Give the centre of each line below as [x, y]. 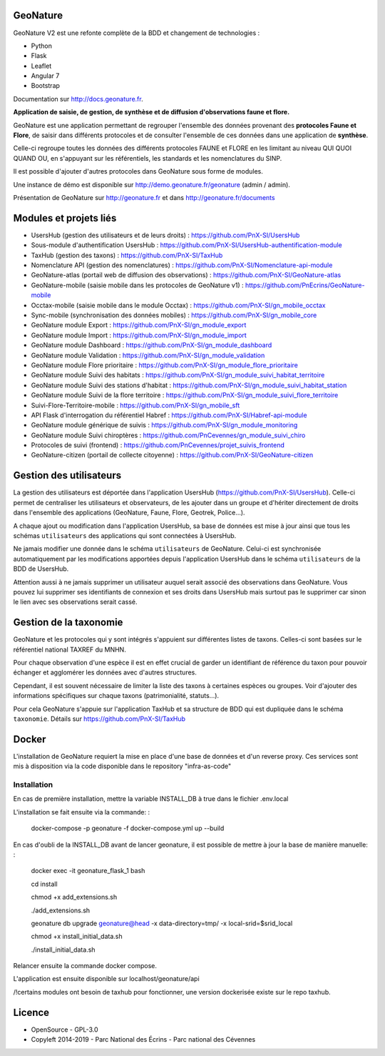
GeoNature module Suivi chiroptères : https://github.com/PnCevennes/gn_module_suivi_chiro [168, 435]
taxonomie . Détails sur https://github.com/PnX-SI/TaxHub [99, 719]
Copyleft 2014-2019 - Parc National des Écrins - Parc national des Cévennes [143, 1040]
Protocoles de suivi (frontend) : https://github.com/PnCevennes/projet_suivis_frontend [158, 445]
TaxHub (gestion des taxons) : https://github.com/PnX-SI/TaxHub [127, 255]
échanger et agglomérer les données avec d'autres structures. [105, 672]
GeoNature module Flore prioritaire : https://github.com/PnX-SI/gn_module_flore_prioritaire [165, 365]
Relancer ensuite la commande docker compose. [85, 966]
